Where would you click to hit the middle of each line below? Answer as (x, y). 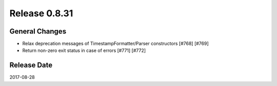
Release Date (31, 65)
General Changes (38, 31)
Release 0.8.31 (41, 13)
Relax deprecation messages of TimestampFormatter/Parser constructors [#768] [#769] (115, 44)
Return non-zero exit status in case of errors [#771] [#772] (84, 50)
